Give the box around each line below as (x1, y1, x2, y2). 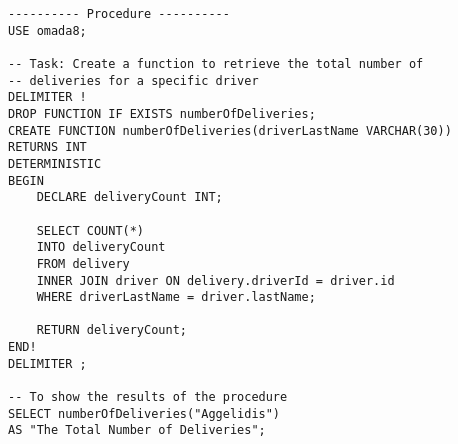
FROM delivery (36, 256, 130, 271)
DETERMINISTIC (8, 156, 102, 171)
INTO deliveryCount (36, 240, 166, 255)
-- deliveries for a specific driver (8, 73, 259, 88)
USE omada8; (8, 23, 87, 38)
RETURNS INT (8, 140, 87, 155)
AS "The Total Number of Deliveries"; (8, 423, 266, 438)
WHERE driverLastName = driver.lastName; (36, 290, 316, 305)
